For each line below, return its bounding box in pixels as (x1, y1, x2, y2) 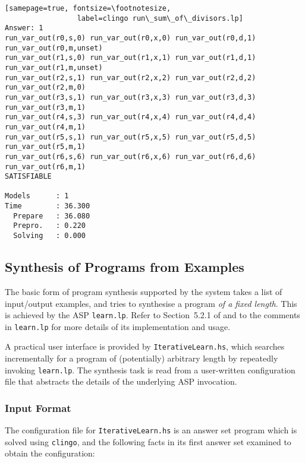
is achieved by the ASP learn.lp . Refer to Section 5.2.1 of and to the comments (5, 309, 300, 321)
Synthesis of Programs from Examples (5, 258, 244, 276)
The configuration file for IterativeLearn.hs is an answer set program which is (5, 424, 297, 436)
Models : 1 (5, 192, 69, 201)
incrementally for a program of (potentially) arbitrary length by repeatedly (5, 352, 278, 364)
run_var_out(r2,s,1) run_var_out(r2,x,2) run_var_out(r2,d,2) (5, 73, 256, 82)
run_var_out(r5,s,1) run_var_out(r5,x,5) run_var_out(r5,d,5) (5, 132, 256, 141)
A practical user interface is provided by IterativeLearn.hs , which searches (5, 340, 285, 353)
